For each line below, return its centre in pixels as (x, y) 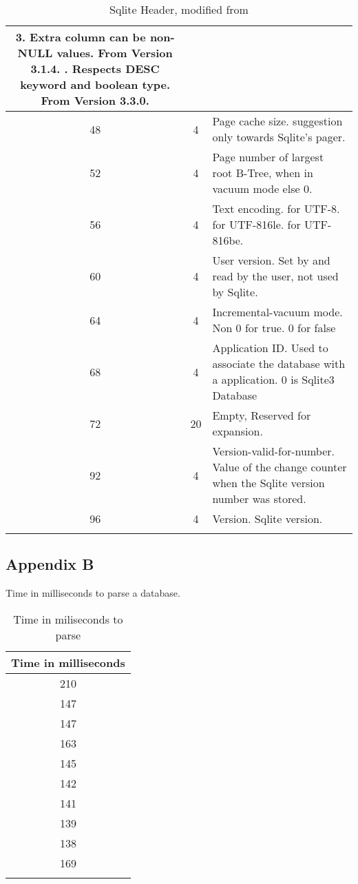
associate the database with (279, 363)
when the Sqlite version (268, 483)
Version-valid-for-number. (273, 451)
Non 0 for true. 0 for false (274, 328)
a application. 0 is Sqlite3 (273, 379)
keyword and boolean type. (95, 84)
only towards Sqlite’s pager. (279, 137)
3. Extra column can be (81, 37)
